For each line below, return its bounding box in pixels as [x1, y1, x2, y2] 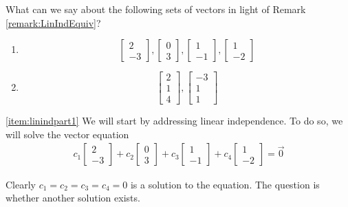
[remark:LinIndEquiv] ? [6, 15, 101, 30]
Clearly [6, 177, 36, 191]
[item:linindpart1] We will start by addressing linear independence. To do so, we [6, 113, 343, 128]
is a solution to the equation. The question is [130, 177, 320, 191]
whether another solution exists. [6, 190, 140, 205]
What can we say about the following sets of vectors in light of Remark [6, 2, 306, 16]
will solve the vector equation [6, 127, 129, 141]
